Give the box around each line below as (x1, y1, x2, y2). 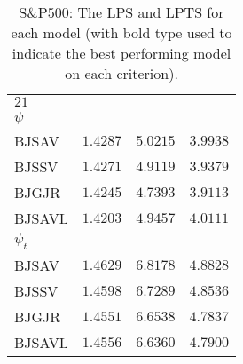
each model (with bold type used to (11, 22, 232, 43)
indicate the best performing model (12, 43, 231, 63)
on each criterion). (65, 63, 178, 83)
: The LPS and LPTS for (68, 2, 224, 22)
